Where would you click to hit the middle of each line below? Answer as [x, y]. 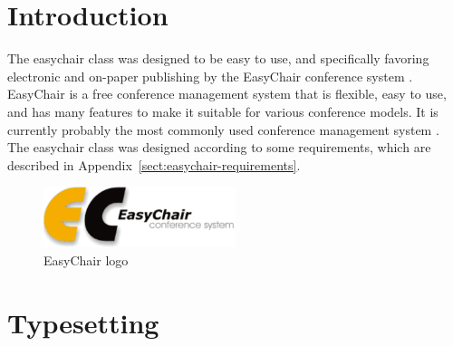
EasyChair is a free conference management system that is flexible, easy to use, [227, 94]
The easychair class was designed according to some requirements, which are [219, 147]
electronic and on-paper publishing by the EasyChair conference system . [210, 76]
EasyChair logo [86, 260]
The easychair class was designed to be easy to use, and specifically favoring [218, 58]
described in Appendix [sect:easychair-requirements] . [154, 164]
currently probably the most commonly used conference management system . [223, 129]
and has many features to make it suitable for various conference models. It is [223, 111]
